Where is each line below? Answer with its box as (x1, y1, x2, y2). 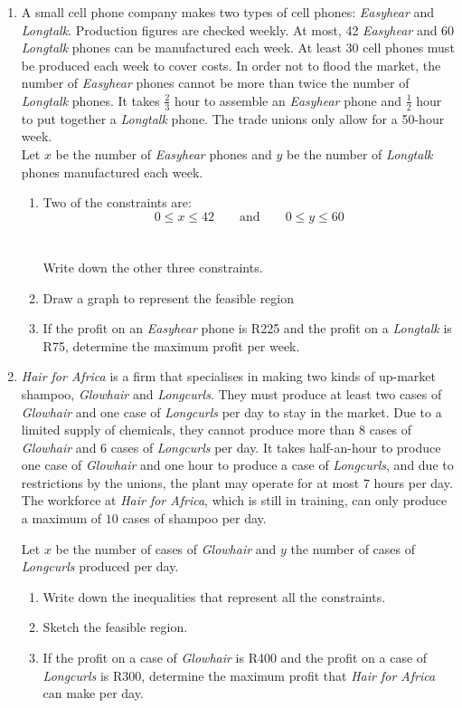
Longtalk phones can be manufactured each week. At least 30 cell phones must (21, 38, 455, 57)
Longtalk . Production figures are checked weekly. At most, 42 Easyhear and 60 (21, 20, 455, 39)
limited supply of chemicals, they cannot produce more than (21, 420, 355, 439)
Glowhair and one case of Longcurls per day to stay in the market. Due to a (21, 402, 442, 421)
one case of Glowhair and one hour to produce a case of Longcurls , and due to (21, 455, 454, 474)
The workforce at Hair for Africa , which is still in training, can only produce (21, 491, 448, 510)
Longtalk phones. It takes (21, 91, 160, 110)
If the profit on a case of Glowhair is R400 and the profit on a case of (42, 648, 428, 667)
